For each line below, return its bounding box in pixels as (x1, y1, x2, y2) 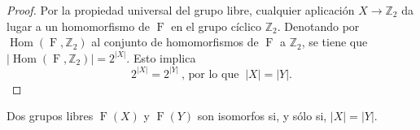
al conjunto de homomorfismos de (91, 33, 259, 50)
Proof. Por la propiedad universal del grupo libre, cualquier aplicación (7, 2, 355, 18)
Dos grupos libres (7, 107, 94, 124)
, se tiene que (301, 33, 368, 50)
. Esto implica (126, 49, 196, 66)
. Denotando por (277, 17, 360, 34)
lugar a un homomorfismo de (7, 17, 150, 34)
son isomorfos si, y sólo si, (197, 107, 327, 124)
